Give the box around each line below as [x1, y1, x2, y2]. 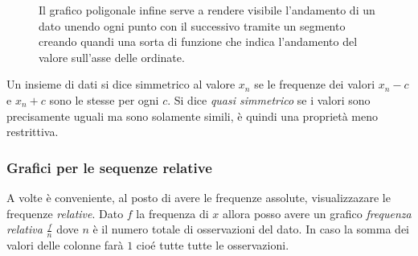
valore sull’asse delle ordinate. [39, 48, 185, 65]
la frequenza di [136, 204, 209, 221]
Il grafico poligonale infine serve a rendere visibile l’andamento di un [39, 2, 375, 18]
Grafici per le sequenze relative [6, 157, 212, 177]
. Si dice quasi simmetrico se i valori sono [167, 91, 371, 108]
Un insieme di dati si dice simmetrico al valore [6, 76, 236, 93]
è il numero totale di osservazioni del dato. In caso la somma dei [92, 221, 409, 237]
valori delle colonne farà [6, 236, 124, 253]
